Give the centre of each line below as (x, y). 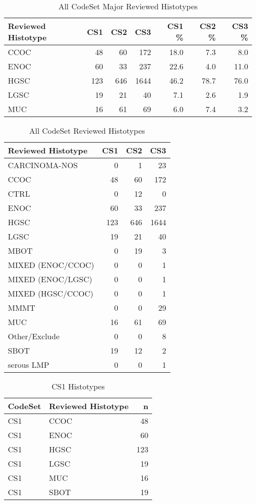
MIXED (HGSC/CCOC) (51, 293)
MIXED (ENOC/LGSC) (50, 279)
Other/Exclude (34, 336)
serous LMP (29, 365)
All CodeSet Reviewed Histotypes (87, 131)
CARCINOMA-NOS (43, 165)
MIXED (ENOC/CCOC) (51, 265)
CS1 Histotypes (78, 386)
